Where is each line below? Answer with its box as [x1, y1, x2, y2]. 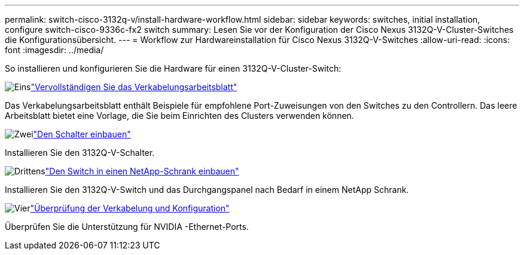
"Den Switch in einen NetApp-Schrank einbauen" [45, 166, 239, 176]
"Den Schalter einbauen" [33, 129, 131, 139]
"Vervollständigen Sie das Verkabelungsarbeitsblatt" [31, 82, 237, 92]
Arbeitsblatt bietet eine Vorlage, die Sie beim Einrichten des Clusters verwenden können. [5, 110, 354, 121]
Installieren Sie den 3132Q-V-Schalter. [5, 148, 155, 158]
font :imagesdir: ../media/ [5, 45, 104, 55]
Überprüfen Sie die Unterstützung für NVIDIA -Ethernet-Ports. [5, 222, 249, 232]
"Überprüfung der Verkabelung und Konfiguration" [30, 203, 230, 213]
